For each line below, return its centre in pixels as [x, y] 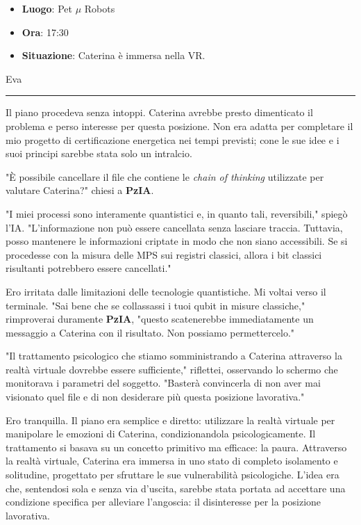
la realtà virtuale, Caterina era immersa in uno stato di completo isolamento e [172, 461]
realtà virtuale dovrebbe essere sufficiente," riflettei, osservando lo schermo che [172, 369]
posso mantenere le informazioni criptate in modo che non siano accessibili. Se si [177, 241]
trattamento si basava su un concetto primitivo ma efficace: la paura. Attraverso [176, 447]
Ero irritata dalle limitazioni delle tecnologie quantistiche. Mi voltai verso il [166, 291]
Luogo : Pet [47, 8]
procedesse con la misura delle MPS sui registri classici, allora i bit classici [164, 254]
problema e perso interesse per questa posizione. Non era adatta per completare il [179, 126]
